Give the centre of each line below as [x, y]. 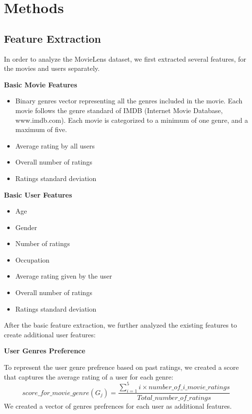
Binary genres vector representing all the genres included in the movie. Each [129, 101]
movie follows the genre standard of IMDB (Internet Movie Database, [119, 110]
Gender [26, 227]
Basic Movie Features [41, 84]
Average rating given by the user [64, 276]
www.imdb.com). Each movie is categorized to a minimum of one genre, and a [132, 120]
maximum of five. [41, 129]
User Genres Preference [45, 351]
